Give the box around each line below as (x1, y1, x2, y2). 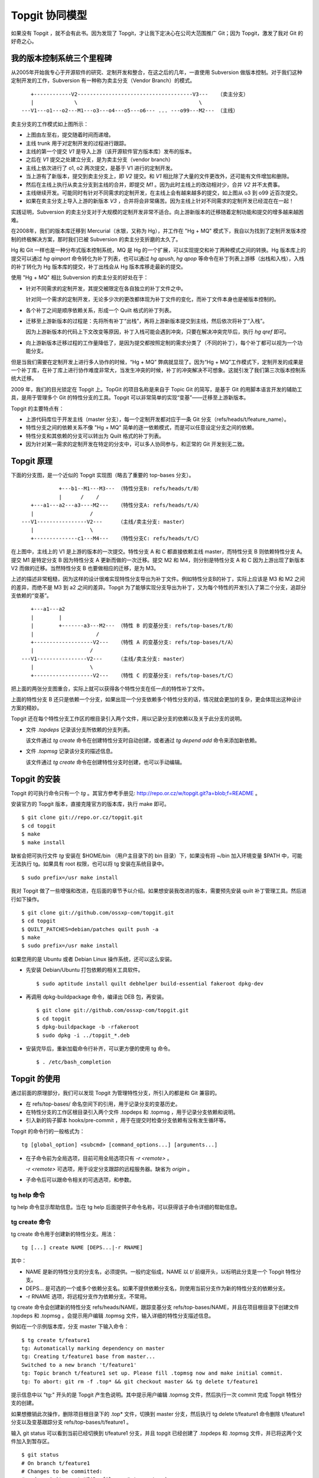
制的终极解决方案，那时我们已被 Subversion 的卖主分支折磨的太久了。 (11, 235, 181, 242)
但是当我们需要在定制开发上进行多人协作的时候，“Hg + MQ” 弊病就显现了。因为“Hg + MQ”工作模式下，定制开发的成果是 (11, 358, 304, 365)
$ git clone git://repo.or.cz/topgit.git (21, 814, 143, 821)
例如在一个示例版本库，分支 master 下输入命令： (11, 1323, 129, 1330)
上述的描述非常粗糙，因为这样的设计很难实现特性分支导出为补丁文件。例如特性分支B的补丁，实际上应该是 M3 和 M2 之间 (11, 575, 305, 582)
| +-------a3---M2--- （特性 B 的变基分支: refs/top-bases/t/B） (30, 623, 236, 629)
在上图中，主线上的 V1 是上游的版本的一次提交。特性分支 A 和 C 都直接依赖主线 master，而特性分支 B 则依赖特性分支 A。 (11, 548, 305, 555)
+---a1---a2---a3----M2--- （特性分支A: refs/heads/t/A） (30, 502, 202, 508)
